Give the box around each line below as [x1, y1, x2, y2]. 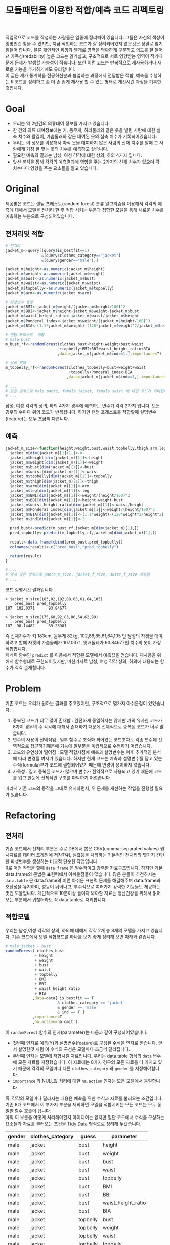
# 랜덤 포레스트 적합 [5, 332, 45, 337]
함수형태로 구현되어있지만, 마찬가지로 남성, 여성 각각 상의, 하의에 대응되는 [14, 658, 159, 664]
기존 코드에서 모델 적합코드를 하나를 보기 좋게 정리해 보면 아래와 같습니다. [12, 933, 156, 940]
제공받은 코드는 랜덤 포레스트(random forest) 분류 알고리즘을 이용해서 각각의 [5, 201, 157, 207]
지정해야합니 [135, 1065, 160, 1071]
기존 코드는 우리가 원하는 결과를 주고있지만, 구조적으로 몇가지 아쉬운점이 [5, 700, 147, 706]
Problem [5, 683, 41, 694]
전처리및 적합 [5, 230, 44, 238]
